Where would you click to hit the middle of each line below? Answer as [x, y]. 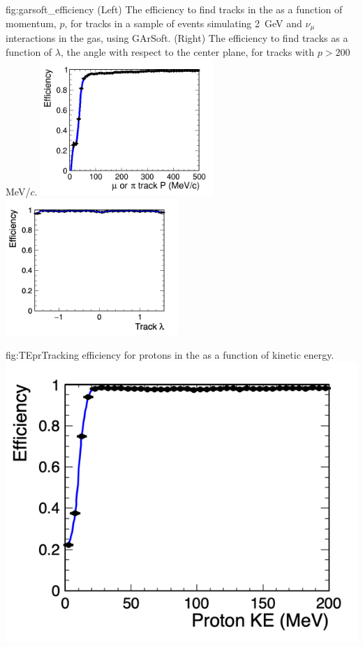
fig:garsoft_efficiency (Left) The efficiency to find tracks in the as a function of [174, 9]
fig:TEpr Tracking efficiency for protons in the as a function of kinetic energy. [170, 355]
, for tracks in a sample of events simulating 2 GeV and [183, 23]
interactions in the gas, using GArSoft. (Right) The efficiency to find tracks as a [177, 38]
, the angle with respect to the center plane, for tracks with [187, 51]
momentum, [31, 23]
